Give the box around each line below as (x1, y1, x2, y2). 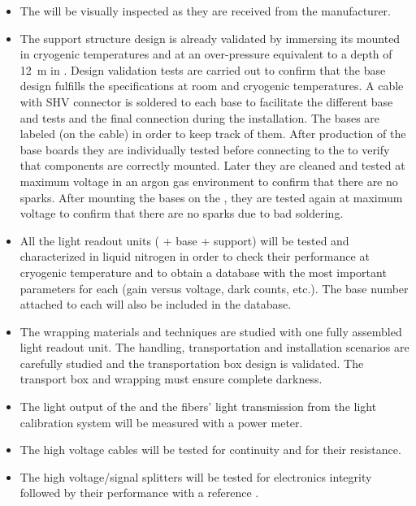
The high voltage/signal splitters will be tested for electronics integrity (19, 468, 372, 485)
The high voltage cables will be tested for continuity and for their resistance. (19, 441, 401, 458)
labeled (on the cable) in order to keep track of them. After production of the (19, 125, 406, 142)
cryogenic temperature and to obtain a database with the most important (19, 263, 387, 280)
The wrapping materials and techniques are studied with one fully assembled (19, 322, 402, 339)
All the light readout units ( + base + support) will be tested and (19, 231, 349, 249)
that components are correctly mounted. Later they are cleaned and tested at (19, 157, 405, 174)
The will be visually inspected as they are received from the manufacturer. (19, 2, 391, 19)
